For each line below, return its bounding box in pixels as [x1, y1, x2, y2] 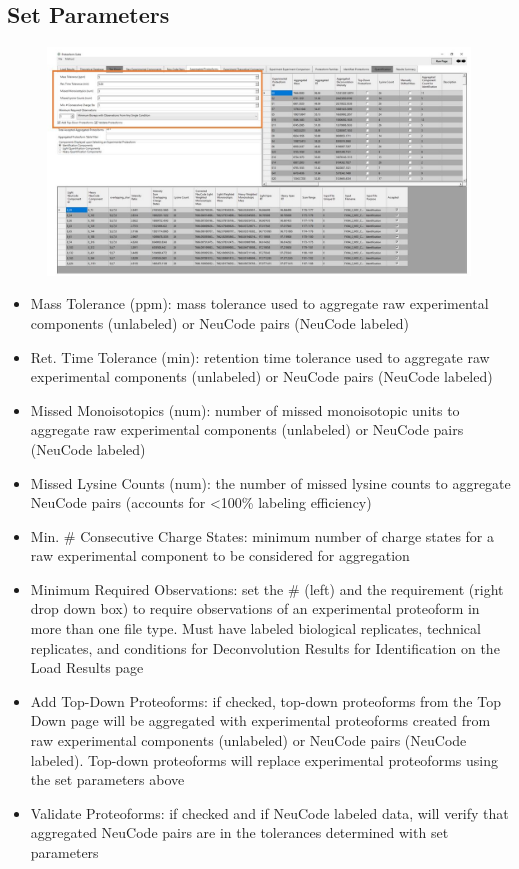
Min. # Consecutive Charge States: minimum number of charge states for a [30, 525, 494, 546]
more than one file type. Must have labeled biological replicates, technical [30, 618, 481, 639]
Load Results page [30, 657, 144, 678]
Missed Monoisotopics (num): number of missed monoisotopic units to [30, 399, 460, 420]
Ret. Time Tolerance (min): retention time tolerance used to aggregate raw [30, 346, 490, 367]
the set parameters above [30, 769, 185, 790]
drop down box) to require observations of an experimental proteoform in [30, 598, 480, 619]
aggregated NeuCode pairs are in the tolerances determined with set [30, 822, 449, 843]
